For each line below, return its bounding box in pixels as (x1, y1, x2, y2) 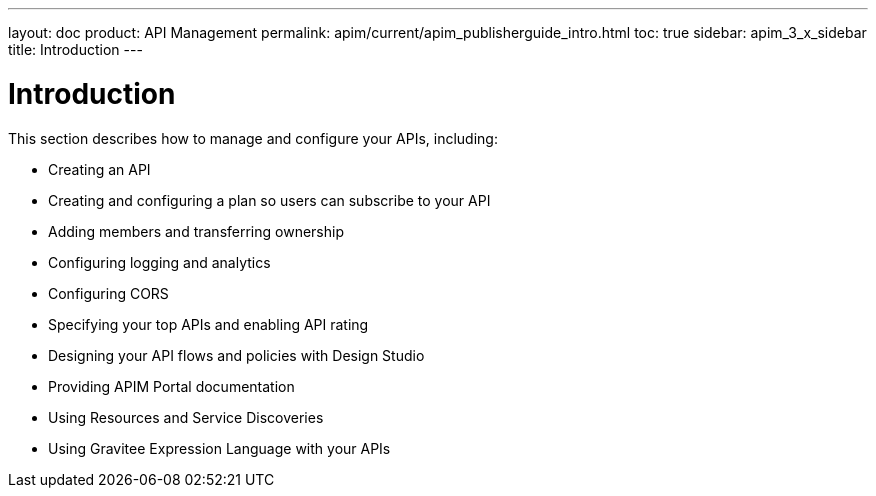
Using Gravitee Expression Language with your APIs (48, 439, 391, 457)
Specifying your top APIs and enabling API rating (48, 315, 369, 333)
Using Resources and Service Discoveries (48, 408, 324, 426)
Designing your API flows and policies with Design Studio (48, 346, 425, 364)
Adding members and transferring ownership (48, 222, 344, 240)
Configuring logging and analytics (48, 253, 271, 271)
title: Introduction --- (8, 41, 143, 58)
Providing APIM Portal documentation (48, 377, 295, 395)
